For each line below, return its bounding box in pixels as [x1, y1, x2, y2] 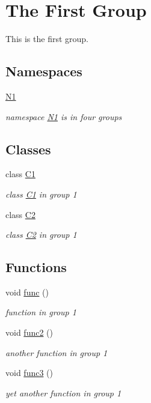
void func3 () [5, 366, 53, 379]
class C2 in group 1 [5, 228, 77, 241]
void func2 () [5, 326, 53, 339]
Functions [5, 258, 67, 276]
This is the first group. [5, 32, 88, 45]
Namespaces [5, 62, 82, 80]
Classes [5, 139, 51, 158]
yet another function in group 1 [5, 386, 122, 399]
